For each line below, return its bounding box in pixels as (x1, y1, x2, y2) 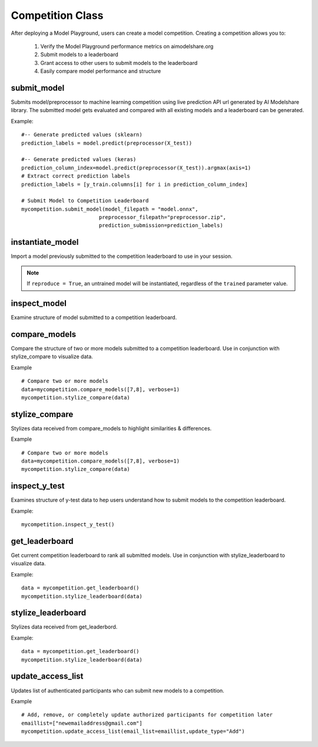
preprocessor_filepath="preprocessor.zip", (98, 214, 227, 221)
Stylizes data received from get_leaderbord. (11, 623, 118, 631)
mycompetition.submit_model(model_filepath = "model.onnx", (21, 205, 198, 212)
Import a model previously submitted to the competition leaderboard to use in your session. (11, 253, 233, 260)
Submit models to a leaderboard (40, 51, 119, 58)
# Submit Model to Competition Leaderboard (21, 198, 149, 204)
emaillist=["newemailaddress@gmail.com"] (21, 720, 143, 726)
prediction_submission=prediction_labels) (98, 222, 223, 229)
